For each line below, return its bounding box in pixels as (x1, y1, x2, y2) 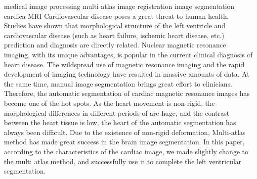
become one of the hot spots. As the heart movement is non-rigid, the (4, 97, 215, 108)
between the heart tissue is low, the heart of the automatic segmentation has (4, 117, 236, 128)
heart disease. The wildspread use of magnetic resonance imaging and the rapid (4, 59, 245, 69)
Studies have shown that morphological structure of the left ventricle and (4, 20, 226, 31)
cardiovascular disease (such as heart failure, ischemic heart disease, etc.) (4, 30, 225, 40)
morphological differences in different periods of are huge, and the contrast (4, 107, 230, 118)
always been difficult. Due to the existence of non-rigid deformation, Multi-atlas (4, 127, 246, 137)
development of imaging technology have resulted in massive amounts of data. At (4, 69, 250, 79)
